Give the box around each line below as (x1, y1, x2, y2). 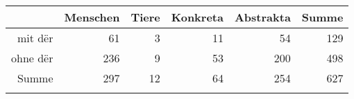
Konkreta (171, 9, 224, 25)
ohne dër (11, 50, 53, 66)
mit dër (17, 30, 53, 46)
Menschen (64, 9, 120, 25)
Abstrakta (234, 9, 291, 25)
